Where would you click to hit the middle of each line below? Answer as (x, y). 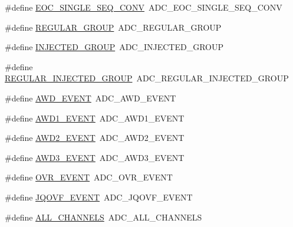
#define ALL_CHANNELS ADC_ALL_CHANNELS (103, 217)
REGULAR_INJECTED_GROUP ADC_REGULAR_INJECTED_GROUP (147, 78)
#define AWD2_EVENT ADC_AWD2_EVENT (95, 138)
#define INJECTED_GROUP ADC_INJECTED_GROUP (114, 47)
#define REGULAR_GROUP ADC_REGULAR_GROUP (113, 27)
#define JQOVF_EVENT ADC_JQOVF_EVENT (99, 197)
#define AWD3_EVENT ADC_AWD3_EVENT (95, 157)
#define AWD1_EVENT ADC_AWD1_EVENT (95, 118)
